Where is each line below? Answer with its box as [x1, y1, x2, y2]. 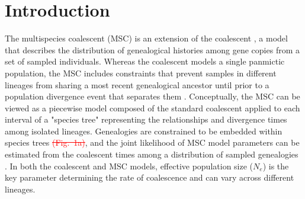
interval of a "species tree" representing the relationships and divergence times [5, 113, 287, 126]
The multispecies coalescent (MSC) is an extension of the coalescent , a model [5, 32, 288, 44]
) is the [262, 159, 289, 172]
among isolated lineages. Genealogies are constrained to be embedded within [5, 124, 282, 137]
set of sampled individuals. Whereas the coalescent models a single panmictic [5, 55, 285, 68]
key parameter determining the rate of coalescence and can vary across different [5, 171, 294, 184]
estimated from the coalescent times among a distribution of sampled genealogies [5, 148, 298, 161]
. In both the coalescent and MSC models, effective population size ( [5, 159, 253, 172]
